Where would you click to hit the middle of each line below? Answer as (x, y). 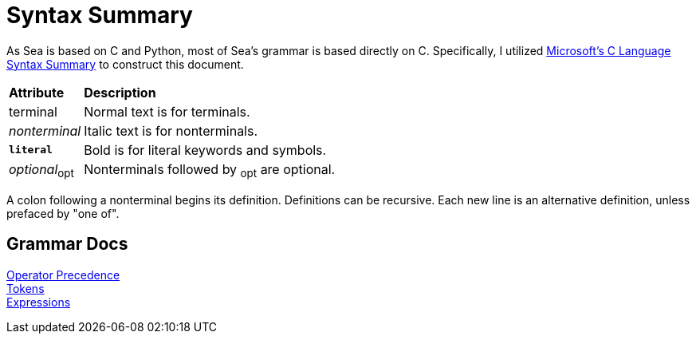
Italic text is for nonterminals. (171, 130)
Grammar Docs (67, 244)
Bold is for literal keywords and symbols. (205, 150)
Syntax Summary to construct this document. (125, 64)
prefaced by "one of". (63, 213)
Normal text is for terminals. (167, 111)
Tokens (26, 288)
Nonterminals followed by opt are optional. (210, 170)
